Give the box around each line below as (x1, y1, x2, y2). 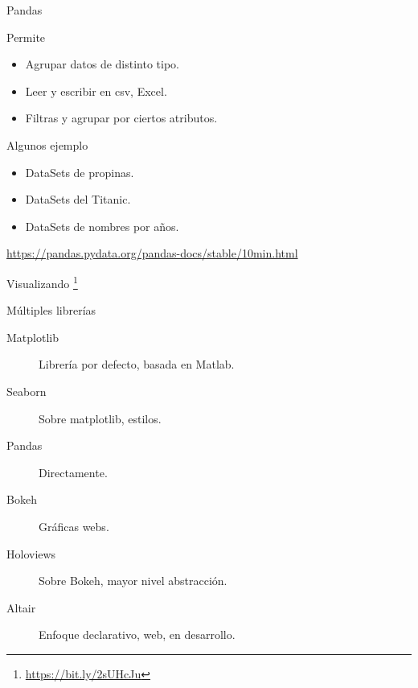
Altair (6, 599, 36, 616)
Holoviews (6, 545, 56, 562)
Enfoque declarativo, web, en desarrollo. (39, 626, 236, 643)
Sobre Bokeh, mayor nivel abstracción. (39, 572, 227, 589)
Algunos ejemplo (6, 136, 88, 153)
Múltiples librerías (6, 302, 96, 319)
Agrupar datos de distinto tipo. (25, 56, 180, 72)
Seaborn (6, 382, 47, 399)
